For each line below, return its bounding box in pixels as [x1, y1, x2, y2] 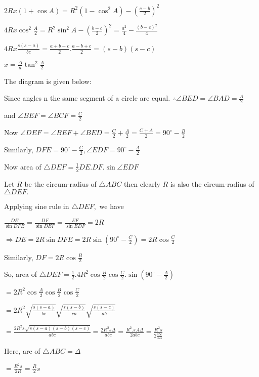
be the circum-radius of [24, 178, 97, 189]
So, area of [4, 269, 37, 279]
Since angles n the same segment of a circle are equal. [4, 93, 170, 103]
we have [99, 201, 124, 212]
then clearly [123, 178, 160, 189]
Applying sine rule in [4, 201, 69, 212]
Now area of [4, 161, 41, 172]
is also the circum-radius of [170, 178, 254, 189]
